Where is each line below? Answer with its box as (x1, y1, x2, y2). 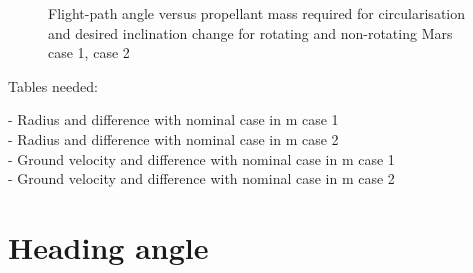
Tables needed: (8, 75, 98, 96)
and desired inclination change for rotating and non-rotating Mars (48, 22, 453, 43)
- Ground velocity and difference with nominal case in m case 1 (8, 148, 395, 169)
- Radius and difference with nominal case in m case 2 (8, 128, 339, 149)
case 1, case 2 (48, 42, 130, 63)
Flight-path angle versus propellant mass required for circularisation (48, 3, 466, 23)
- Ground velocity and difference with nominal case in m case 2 (8, 168, 395, 189)
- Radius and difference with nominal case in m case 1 (8, 109, 339, 130)
